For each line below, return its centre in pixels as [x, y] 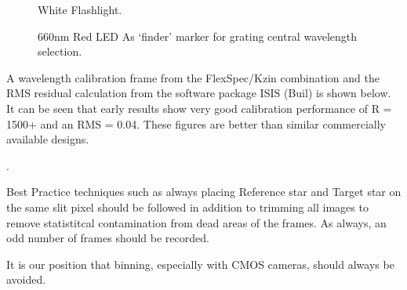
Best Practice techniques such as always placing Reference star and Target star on [204, 192]
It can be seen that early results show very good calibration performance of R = [199, 108]
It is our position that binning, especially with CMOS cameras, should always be [200, 264]
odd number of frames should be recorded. [108, 238]
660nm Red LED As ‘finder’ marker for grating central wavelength [198, 36]
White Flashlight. [80, 9]
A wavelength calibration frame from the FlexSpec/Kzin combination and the [193, 77]
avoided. [26, 279]
